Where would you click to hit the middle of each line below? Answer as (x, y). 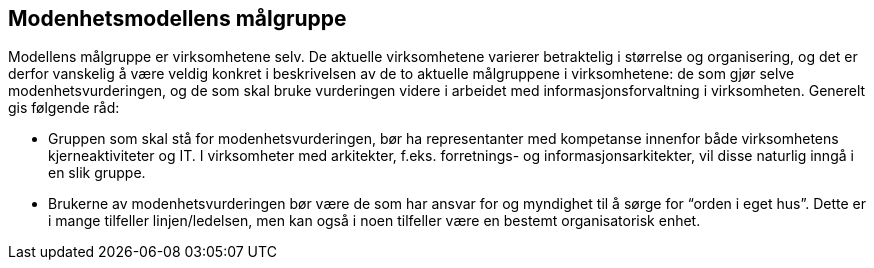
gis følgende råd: (64, 108)
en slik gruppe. (97, 173)
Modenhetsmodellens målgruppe (177, 18)
